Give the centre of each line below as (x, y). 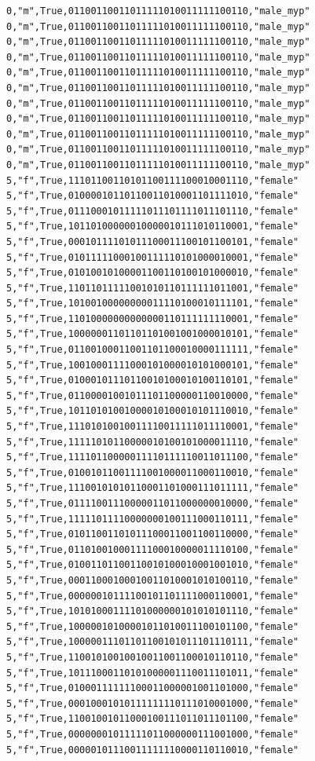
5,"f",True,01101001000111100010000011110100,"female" (153, 549)
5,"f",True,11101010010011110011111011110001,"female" (153, 427)
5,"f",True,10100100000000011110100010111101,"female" (153, 304)
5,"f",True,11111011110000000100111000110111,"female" (153, 519)
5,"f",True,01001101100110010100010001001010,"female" (153, 565)
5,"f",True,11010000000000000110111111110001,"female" (153, 318)
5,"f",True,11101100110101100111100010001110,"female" (153, 180)
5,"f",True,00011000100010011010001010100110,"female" (153, 580)
